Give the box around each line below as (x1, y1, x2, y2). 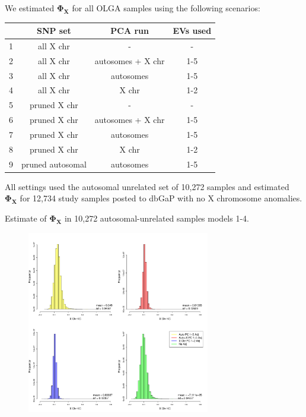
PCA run (110, 24, 149, 37)
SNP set (36, 24, 71, 37)
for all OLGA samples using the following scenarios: (72, 2, 260, 14)
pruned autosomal (21, 157, 87, 170)
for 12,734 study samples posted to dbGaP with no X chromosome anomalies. (20, 192, 302, 204)
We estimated (5, 2, 55, 14)
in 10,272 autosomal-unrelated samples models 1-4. (64, 211, 249, 224)
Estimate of (5, 211, 47, 224)
